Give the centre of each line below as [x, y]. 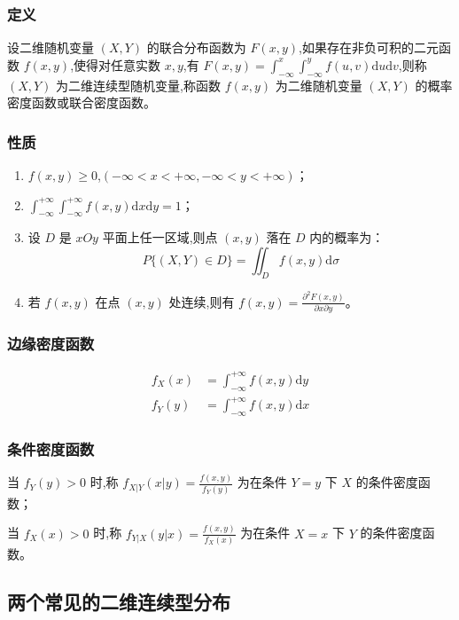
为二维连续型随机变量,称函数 [138, 85]
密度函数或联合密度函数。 [82, 102]
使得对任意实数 [117, 64]
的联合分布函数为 [196, 47]
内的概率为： [347, 237]
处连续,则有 [202, 301]
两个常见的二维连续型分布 [119, 601]
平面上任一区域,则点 [160, 237]
